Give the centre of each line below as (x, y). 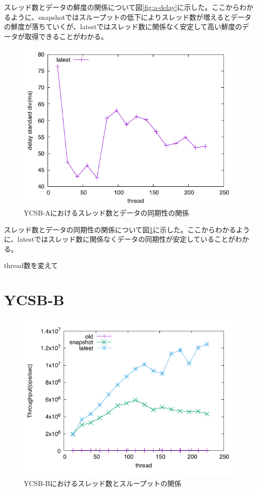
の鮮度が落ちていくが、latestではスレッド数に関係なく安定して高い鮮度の (123, 27)
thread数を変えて (31, 265)
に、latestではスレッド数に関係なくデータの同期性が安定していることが (120, 239)
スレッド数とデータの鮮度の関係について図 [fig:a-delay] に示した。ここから (122, 7)
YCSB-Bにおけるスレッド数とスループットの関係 (103, 483)
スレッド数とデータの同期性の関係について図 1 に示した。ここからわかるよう (127, 229)
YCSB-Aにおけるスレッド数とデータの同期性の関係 (106, 212)
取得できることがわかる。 (66, 36)
